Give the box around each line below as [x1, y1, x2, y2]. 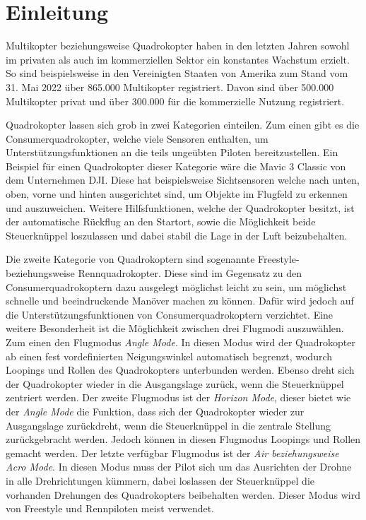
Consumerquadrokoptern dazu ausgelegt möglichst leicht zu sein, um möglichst [6, 279, 347, 294]
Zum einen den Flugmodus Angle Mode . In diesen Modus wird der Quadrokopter [6, 335, 355, 349]
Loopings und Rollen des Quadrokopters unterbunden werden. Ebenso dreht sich [6, 362, 355, 377]
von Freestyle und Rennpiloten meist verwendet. [6, 501, 215, 516]
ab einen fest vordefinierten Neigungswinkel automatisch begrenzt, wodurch [6, 348, 333, 363]
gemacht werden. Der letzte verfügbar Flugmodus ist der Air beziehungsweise [6, 445, 339, 460]
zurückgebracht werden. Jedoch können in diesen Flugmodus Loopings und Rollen [6, 432, 361, 447]
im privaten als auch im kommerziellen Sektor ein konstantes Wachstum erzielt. [6, 52, 350, 66]
